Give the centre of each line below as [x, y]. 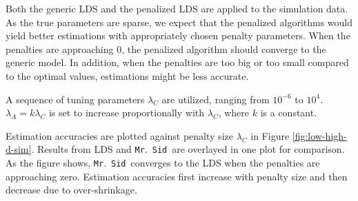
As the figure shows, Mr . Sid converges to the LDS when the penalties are [163, 162]
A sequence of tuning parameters [75, 99]
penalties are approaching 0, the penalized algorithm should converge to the [166, 49]
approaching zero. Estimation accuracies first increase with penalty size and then [177, 176]
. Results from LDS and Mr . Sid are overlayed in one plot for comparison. [188, 149]
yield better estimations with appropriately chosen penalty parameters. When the [178, 35]
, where [234, 113]
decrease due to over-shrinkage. [71, 190]
